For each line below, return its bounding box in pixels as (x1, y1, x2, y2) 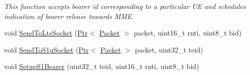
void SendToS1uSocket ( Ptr (4, 44, 89, 54)
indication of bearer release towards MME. (4, 10, 134, 21)
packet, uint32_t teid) (135, 44, 203, 54)
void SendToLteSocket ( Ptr (4, 27, 88, 38)
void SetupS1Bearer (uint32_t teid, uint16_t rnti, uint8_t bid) (4, 61, 199, 71)
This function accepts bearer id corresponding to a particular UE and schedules (4, 1, 246, 11)
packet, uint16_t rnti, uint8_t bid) (134, 27, 242, 38)
